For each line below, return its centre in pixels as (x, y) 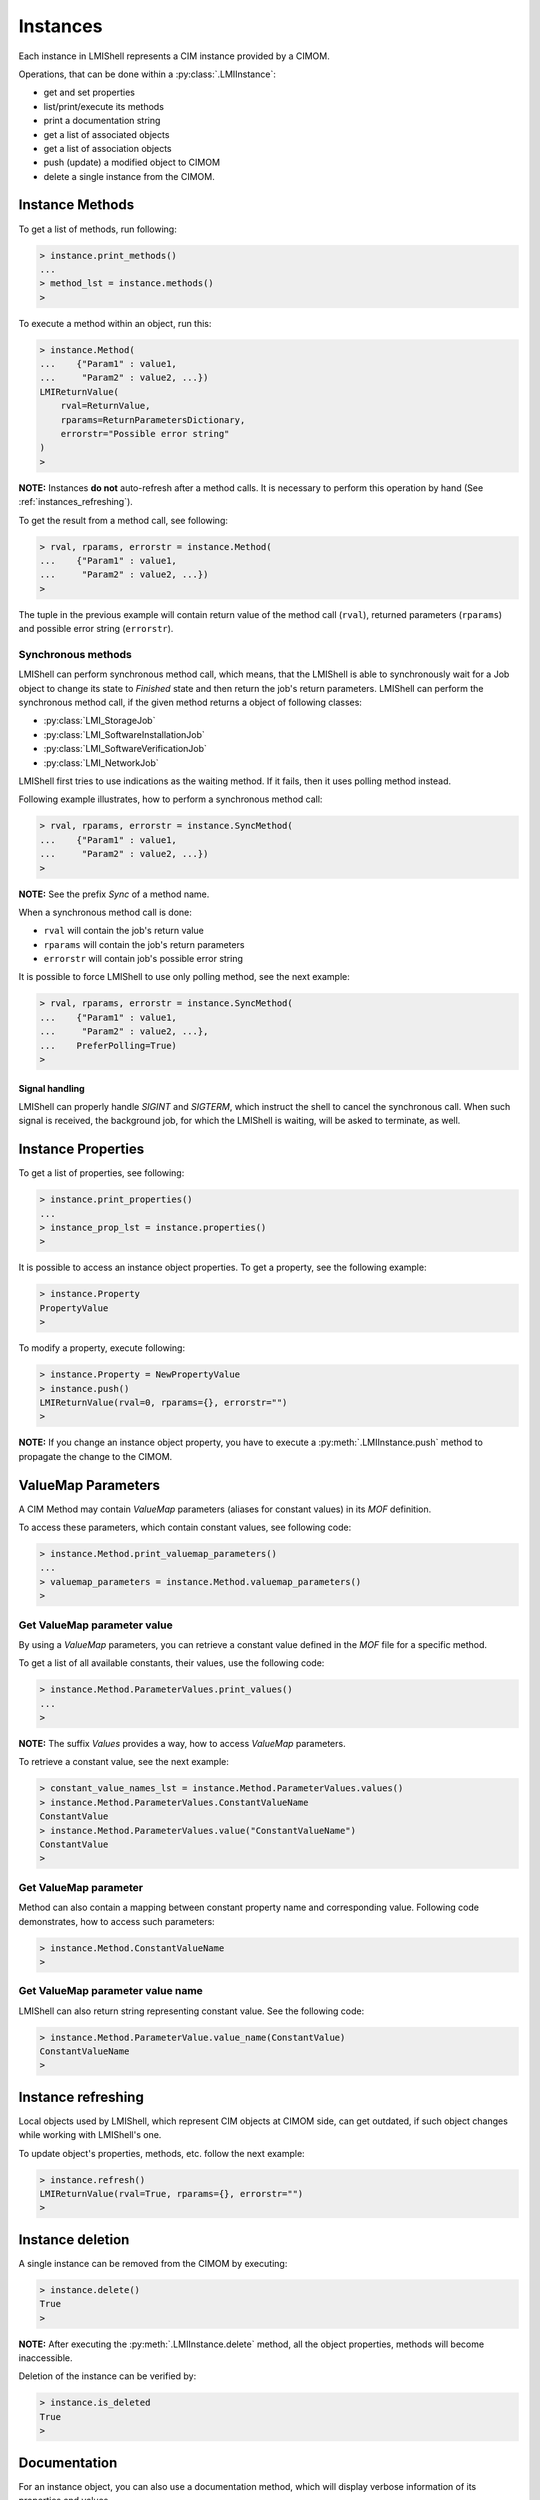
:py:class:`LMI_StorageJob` (99, 721)
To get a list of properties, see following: (101, 1173)
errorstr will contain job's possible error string (143, 959)
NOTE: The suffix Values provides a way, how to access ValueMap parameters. (182, 1744)
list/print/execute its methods (104, 106)
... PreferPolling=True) (108, 1045)
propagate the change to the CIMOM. (95, 1456)
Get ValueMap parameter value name (111, 1991)
